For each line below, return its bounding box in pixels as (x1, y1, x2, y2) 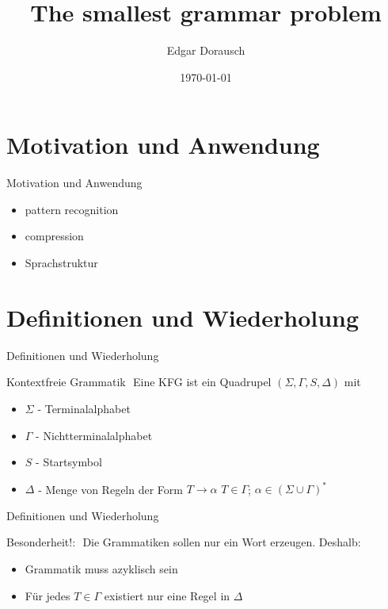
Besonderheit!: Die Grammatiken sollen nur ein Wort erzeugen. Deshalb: (6, 534, 361, 550)
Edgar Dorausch (166, 42, 245, 59)
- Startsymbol (36, 454, 102, 470)
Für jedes (25, 587, 70, 603)
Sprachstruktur (25, 255, 98, 271)
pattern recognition (25, 201, 119, 217)
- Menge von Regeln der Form (38, 481, 183, 497)
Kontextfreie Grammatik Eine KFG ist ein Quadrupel (6, 373, 272, 390)
